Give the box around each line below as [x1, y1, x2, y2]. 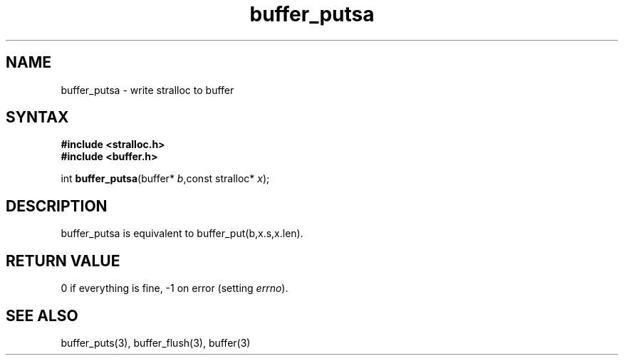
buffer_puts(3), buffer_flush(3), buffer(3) [61, 336, 251, 349]
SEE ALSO [6, 306, 78, 325]
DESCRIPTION [6, 197, 108, 215]
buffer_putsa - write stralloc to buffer [61, 83, 234, 96]
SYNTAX [6, 108, 69, 127]
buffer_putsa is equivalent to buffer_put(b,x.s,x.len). [61, 227, 303, 240]
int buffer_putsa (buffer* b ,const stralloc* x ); [61, 172, 270, 185]
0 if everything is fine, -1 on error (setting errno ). [61, 282, 288, 295]
